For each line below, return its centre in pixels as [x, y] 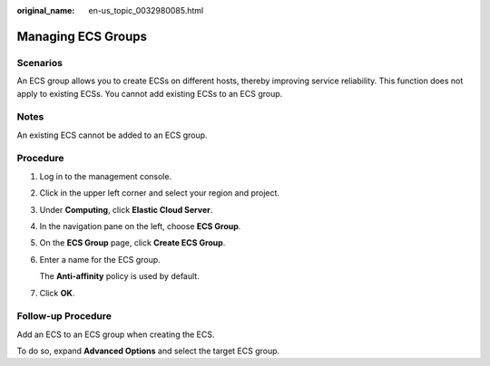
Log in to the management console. [106, 176]
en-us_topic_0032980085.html [146, 10]
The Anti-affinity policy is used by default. [119, 276]
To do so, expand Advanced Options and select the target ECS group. [148, 351]
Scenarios [40, 63]
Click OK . [57, 293]
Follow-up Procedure [64, 316]
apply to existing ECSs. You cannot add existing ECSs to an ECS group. [150, 93]
